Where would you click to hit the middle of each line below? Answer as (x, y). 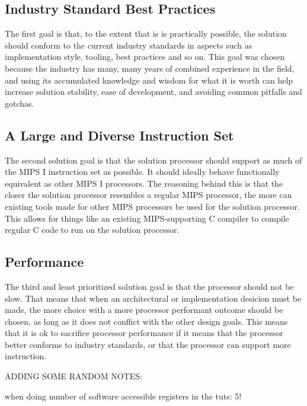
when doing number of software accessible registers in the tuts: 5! (123, 396)
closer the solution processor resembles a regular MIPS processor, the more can (148, 195)
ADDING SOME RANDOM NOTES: (73, 376)
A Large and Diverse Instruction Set (119, 135)
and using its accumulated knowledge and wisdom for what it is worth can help (149, 80)
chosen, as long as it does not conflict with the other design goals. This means (146, 321)
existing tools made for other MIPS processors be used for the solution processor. (152, 206)
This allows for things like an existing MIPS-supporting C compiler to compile (147, 218)
